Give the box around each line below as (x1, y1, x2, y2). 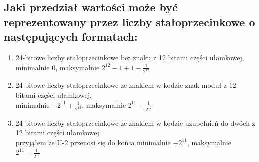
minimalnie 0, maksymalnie (15, 62, 100, 72)
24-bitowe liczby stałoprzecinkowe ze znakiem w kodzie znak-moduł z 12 (15, 80, 236, 90)
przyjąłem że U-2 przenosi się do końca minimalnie (15, 137, 171, 147)
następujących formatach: (4, 29, 138, 44)
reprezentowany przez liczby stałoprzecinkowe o (4, 14, 255, 29)
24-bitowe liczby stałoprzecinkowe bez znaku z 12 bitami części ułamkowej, (15, 52, 244, 62)
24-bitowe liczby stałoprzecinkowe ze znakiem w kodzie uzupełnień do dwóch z (15, 117, 255, 128)
